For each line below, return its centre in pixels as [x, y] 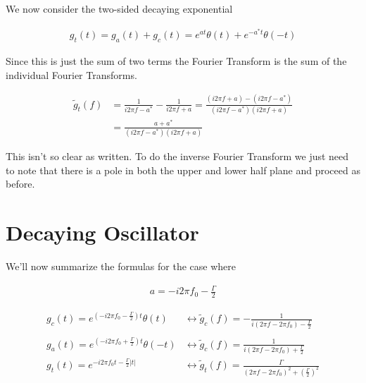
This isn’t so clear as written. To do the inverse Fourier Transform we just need [177, 156]
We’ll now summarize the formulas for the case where [121, 266]
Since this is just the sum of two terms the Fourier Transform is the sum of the [176, 61]
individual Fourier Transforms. [71, 74]
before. [20, 184]
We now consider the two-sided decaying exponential [119, 8]
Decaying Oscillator [102, 232]
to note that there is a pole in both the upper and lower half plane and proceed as [183, 170]
